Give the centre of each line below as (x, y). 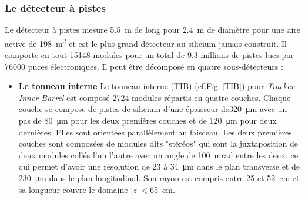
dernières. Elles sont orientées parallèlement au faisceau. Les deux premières (155, 132)
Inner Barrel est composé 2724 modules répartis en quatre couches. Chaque (155, 97)
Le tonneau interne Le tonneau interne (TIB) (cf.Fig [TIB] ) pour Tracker (156, 86)
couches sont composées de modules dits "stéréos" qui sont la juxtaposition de (158, 143)
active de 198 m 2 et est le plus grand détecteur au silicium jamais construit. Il (146, 42)
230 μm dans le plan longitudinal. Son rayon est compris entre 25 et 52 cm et (159, 178)
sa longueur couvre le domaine (73, 189)
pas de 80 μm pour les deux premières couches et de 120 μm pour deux (148, 121)
